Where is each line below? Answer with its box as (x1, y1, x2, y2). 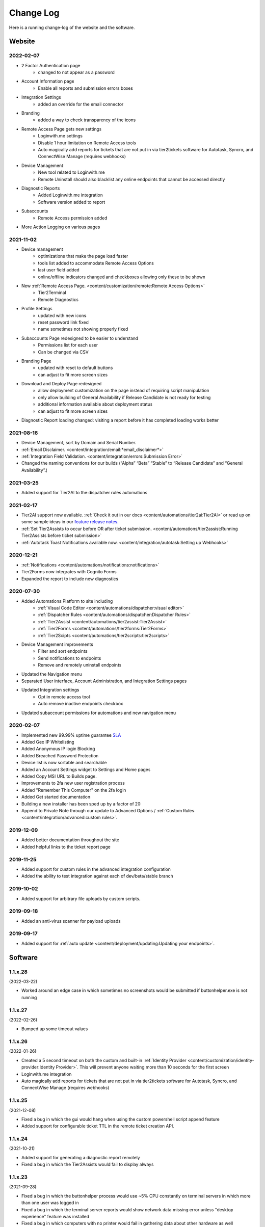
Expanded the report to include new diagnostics (21, 576, 119, 582)
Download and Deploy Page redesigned (21, 381, 102, 387)
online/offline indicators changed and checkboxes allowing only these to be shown (38, 274, 206, 280)
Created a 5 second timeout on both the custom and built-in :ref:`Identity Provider (21, 1057, 186, 1063)
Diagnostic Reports (21, 185, 60, 191)
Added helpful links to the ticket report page (21, 844, 110, 850)
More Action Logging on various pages (21, 224, 100, 230)
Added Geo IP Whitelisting (21, 739, 75, 745)
